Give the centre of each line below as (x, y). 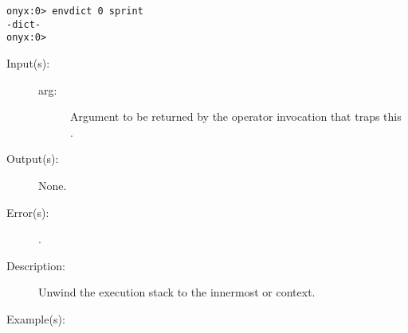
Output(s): (33, 159)
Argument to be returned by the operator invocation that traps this (236, 116)
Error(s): (28, 212)
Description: (36, 265)
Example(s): (36, 318)
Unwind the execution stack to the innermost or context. (177, 292)
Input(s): (28, 62)
